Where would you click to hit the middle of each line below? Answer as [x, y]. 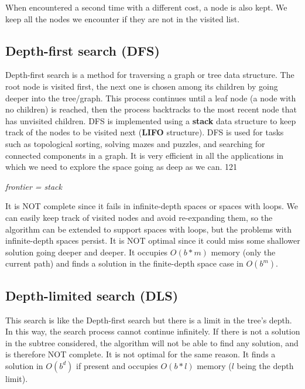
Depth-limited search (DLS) [92, 295]
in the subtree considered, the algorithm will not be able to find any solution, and [152, 342]
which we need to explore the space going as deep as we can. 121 [121, 167]
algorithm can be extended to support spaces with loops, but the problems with [148, 229]
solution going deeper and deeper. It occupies [87, 252]
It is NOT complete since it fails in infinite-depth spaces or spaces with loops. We [152, 206]
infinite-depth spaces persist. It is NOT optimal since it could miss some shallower [153, 240]
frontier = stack [34, 186]
